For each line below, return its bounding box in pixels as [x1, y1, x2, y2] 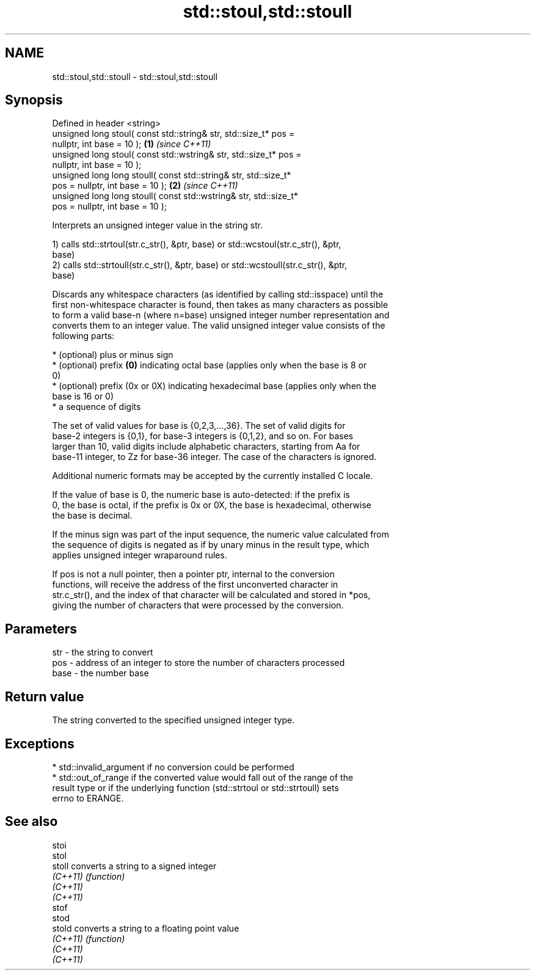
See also [5, 814, 58, 830]
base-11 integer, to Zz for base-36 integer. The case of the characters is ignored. [52, 451, 377, 462]
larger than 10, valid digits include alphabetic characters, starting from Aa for [52, 441, 360, 452]
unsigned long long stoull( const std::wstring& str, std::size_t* [52, 191, 299, 202]
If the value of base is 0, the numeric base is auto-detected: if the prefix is [52, 489, 350, 500]
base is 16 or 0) [52, 391, 114, 402]
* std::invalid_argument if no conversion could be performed [52, 761, 294, 772]
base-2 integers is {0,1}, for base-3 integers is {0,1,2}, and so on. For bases [52, 431, 354, 442]
